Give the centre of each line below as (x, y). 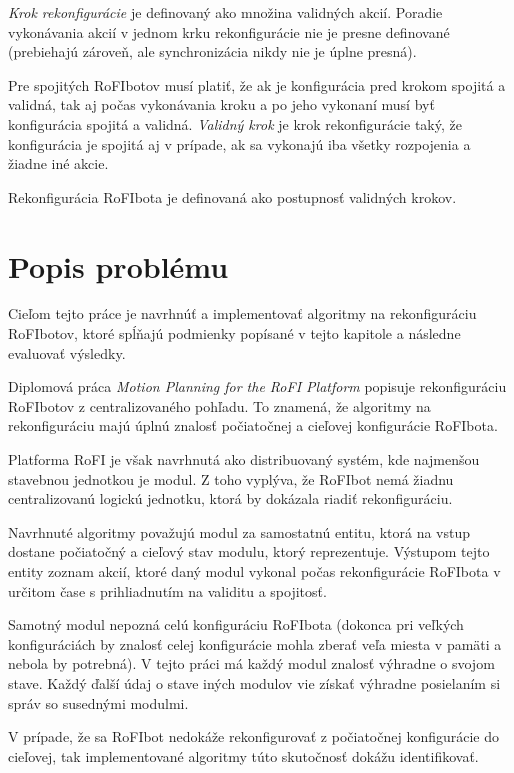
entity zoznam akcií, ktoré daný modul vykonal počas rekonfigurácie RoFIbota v (254, 571)
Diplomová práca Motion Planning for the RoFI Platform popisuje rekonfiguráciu (257, 386)
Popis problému (118, 265)
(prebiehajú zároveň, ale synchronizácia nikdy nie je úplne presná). (212, 51)
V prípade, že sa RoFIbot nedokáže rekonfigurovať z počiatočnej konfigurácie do (254, 736)
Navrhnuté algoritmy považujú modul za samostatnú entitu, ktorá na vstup (239, 531)
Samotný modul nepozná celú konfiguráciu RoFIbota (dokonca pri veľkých (236, 624)
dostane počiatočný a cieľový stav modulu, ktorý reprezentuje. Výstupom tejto (249, 551)
